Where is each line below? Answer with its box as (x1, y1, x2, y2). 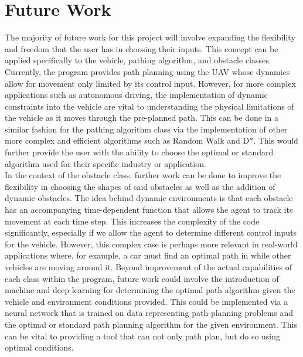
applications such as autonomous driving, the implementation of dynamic (5, 89, 268, 101)
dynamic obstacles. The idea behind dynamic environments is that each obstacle (5, 192, 293, 204)
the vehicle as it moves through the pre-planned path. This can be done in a (5, 111, 278, 124)
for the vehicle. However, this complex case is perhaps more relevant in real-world (5, 237, 298, 250)
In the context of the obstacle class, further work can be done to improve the (5, 169, 281, 181)
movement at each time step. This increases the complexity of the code (5, 215, 260, 227)
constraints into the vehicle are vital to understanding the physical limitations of (5, 100, 294, 112)
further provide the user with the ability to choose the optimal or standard (5, 146, 274, 158)
